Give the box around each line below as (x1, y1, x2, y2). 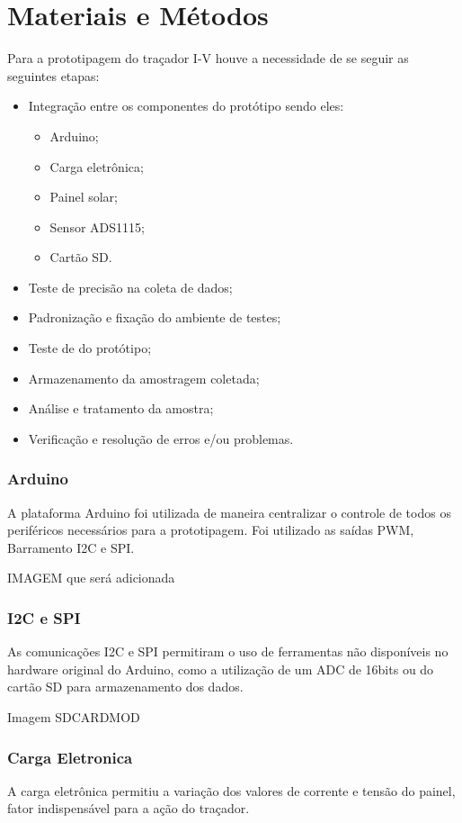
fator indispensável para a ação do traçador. (7, 799, 250, 818)
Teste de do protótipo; (28, 339, 152, 357)
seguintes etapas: (7, 66, 100, 85)
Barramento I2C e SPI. (7, 538, 135, 556)
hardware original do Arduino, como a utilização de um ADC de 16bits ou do (7, 659, 434, 678)
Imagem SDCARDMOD (7, 708, 140, 727)
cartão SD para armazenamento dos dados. (7, 677, 244, 696)
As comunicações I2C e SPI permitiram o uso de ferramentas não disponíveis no (7, 642, 449, 661)
